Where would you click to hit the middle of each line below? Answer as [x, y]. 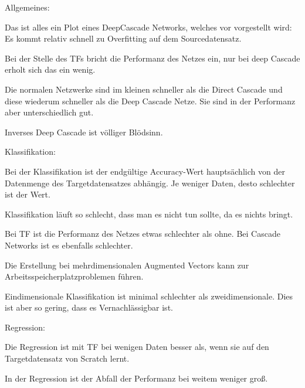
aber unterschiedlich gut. [49, 112]
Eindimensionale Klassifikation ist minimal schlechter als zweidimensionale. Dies [149, 296]
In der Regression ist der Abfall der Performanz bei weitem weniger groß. [136, 378]
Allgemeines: [27, 7]
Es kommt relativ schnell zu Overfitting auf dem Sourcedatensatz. [123, 38]
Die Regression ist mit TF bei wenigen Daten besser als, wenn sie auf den [137, 347]
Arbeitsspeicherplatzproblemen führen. [74, 276]
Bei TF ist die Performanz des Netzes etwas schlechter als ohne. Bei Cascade [143, 234]
